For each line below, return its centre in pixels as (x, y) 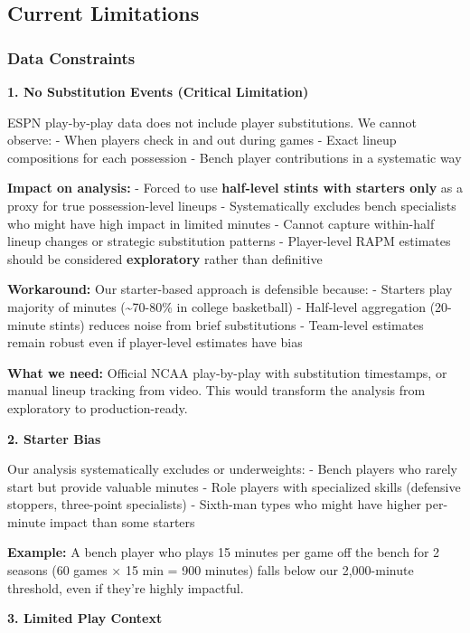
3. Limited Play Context (85, 618)
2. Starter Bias (54, 438)
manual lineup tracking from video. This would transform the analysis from (216, 390)
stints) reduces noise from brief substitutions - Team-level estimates (237, 324)
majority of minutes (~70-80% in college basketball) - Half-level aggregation (216, 306)
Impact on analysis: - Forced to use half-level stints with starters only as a (235, 188)
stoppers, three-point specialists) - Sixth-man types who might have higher (214, 504)
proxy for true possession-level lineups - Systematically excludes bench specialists (232, 205)
